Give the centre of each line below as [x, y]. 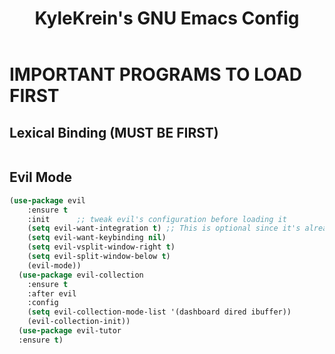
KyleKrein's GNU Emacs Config [167, 18]
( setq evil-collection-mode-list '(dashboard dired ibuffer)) [159, 312]
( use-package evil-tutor [70, 331]
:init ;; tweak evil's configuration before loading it [157, 219]
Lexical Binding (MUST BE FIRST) [114, 132]
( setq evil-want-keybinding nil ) [97, 238]
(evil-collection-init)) [79, 322]
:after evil [52, 293]
